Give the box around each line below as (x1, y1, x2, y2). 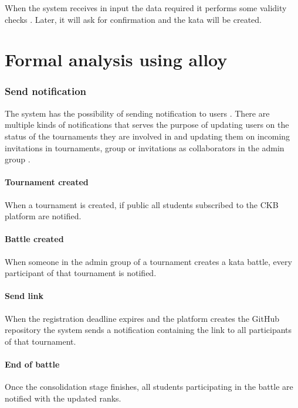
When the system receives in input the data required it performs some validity (5, 2, 287, 13)
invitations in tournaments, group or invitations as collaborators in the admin (5, 141, 285, 154)
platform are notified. (5, 210, 82, 222)
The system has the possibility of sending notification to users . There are (5, 107, 270, 119)
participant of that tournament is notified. (5, 267, 157, 279)
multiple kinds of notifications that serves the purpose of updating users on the (5, 118, 289, 131)
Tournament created (5, 176, 89, 188)
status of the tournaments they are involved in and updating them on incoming (5, 130, 290, 142)
